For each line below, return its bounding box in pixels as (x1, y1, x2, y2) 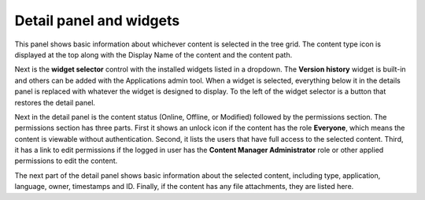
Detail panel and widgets (14, 12, 180, 29)
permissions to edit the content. (14, 156, 118, 165)
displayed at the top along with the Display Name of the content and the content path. (14, 50, 293, 59)
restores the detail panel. (14, 98, 96, 107)
